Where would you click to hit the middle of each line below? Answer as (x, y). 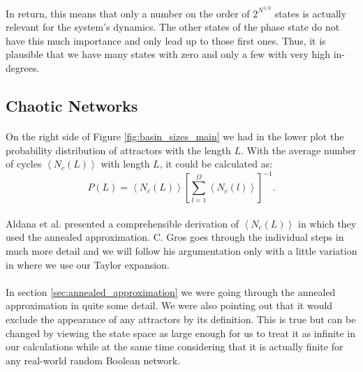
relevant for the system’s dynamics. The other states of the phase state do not (173, 27)
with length (125, 164)
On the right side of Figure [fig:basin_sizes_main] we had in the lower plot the (175, 136)
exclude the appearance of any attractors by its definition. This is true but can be (181, 319)
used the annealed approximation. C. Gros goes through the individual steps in (175, 237)
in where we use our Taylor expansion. (88, 264)
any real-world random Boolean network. (93, 360)
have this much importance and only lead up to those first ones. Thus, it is (166, 40)
